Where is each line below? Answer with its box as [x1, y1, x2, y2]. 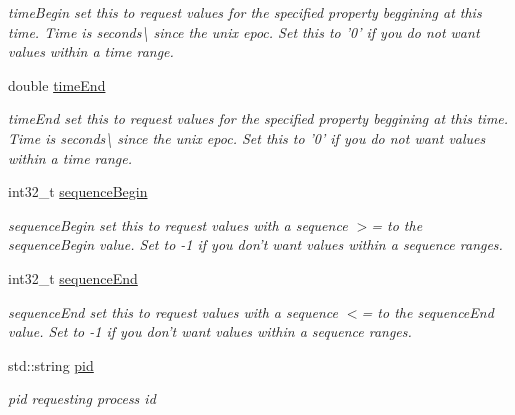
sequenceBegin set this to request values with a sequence [8, 214, 348, 235]
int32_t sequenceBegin [8, 181, 148, 202]
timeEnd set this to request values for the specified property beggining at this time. [8, 108, 509, 129]
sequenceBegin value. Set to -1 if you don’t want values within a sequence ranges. [8, 234, 503, 255]
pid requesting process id [8, 388, 156, 409]
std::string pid [8, 354, 94, 375]
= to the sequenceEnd [361, 301, 494, 322]
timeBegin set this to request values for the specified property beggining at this [8, 2, 482, 22]
